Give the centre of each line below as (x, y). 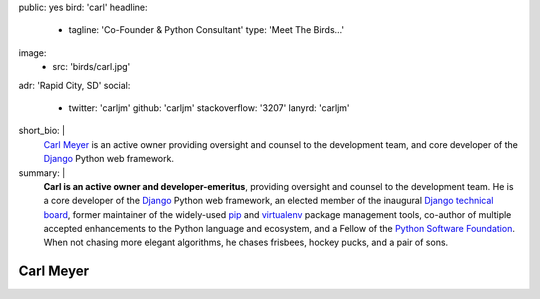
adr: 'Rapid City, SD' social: (74, 85)
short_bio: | (41, 131)
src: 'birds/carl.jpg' (91, 67)
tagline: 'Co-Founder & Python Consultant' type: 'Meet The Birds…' (206, 30)
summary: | (42, 172)
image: (32, 52)
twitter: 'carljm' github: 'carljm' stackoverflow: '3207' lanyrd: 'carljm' (209, 107)
